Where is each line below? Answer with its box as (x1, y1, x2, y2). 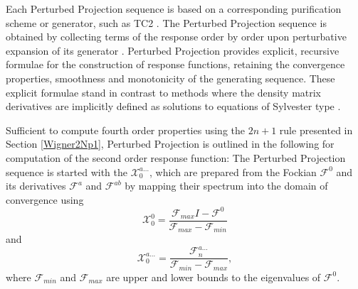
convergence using (6, 192, 84, 207)
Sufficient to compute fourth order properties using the (6, 122, 245, 137)
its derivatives (6, 178, 66, 193)
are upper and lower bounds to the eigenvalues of (106, 269, 321, 284)
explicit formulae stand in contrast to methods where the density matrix (6, 84, 322, 99)
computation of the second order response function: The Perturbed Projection (6, 150, 346, 165)
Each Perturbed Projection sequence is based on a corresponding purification (6, 1, 342, 16)
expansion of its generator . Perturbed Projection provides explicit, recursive (6, 43, 339, 58)
